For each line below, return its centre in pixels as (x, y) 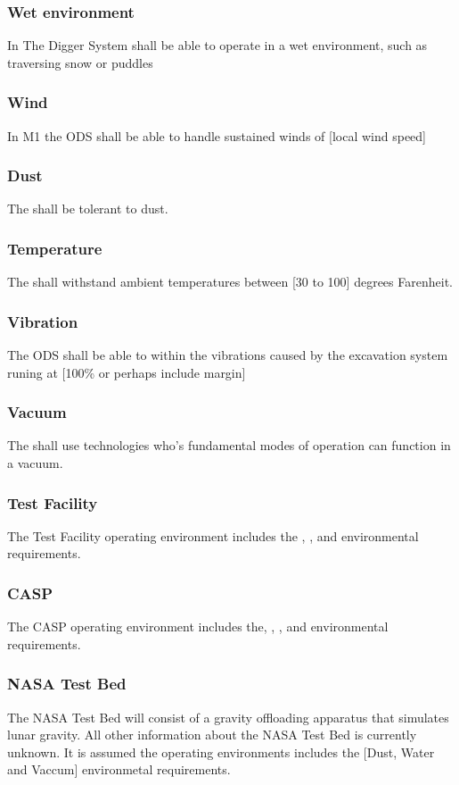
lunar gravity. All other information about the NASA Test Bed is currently (212, 735)
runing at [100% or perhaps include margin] (127, 372)
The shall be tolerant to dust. (88, 209)
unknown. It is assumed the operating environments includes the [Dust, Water (221, 752)
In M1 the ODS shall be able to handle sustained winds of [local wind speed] (217, 135)
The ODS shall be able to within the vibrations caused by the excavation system (228, 355)
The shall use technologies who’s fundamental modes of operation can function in (229, 445)
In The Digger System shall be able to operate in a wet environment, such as (217, 45)
